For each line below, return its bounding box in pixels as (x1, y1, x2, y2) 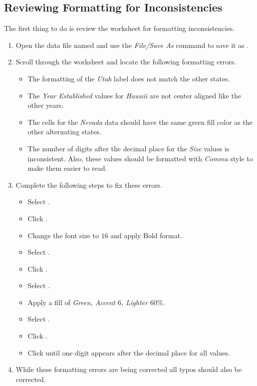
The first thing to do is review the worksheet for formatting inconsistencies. (4, 23, 235, 33)
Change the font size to (27, 230, 99, 240)
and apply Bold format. (110, 230, 183, 240)
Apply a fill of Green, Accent (27, 297, 115, 307)
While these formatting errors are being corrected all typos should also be (15, 364, 242, 375)
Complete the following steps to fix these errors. (15, 179, 163, 190)
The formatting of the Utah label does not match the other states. (27, 73, 230, 83)
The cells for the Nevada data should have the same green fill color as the (27, 116, 253, 127)
